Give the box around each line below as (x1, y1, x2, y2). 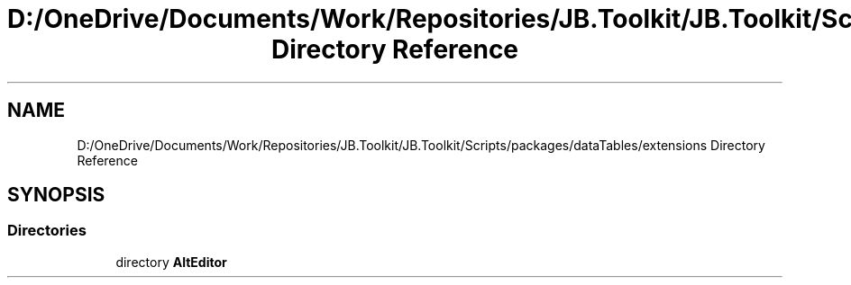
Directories (7, 221, 87, 240)
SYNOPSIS (7, 183, 105, 207)
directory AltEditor (115, 254, 227, 270)
